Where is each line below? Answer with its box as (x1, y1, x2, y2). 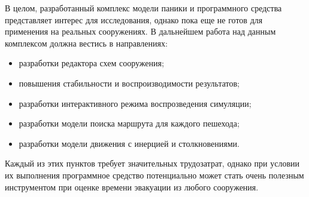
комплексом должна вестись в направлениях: (5, 36, 168, 49)
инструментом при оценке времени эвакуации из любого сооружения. (5, 180, 259, 193)
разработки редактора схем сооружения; (19, 57, 164, 69)
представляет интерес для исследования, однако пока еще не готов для (5, 13, 263, 26)
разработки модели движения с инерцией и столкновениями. (19, 137, 240, 149)
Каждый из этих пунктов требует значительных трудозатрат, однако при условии (5, 157, 300, 170)
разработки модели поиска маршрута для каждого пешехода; (19, 117, 240, 130)
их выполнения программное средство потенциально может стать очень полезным (5, 168, 304, 181)
